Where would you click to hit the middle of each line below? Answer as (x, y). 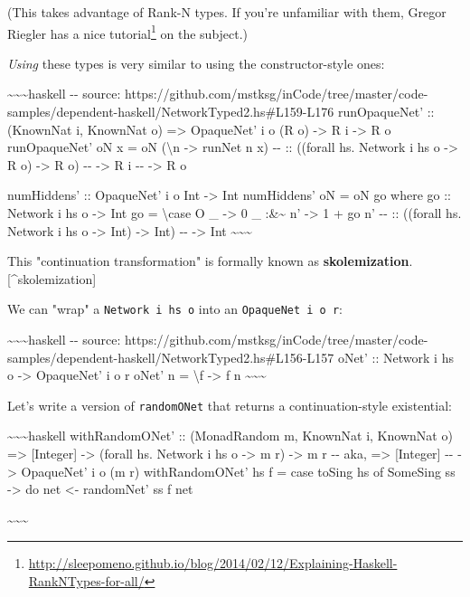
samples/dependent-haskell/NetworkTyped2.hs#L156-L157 (171, 357)
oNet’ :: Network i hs (395, 357)
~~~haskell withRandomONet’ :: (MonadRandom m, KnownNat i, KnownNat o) (230, 436)
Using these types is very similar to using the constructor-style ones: (196, 63)
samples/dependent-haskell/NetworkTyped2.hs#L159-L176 (171, 112)
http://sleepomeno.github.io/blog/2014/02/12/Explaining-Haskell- (213, 563)
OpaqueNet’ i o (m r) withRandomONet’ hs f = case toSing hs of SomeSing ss (238, 471)
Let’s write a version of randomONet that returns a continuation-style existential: (230, 405)
